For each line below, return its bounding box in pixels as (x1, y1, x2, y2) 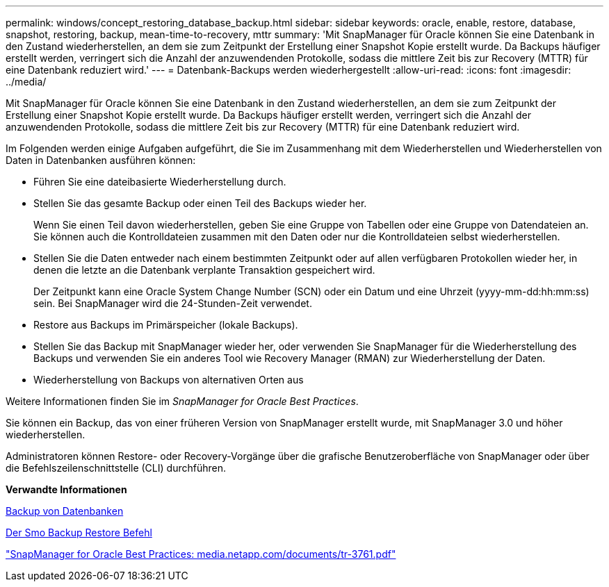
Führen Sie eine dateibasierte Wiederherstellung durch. (33, 176, 286, 188)
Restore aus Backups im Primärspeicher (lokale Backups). (33, 319, 298, 331)
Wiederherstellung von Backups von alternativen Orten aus (33, 374, 304, 386)
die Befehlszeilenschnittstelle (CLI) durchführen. (6, 462, 226, 474)
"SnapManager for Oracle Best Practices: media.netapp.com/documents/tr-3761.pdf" (6, 548, 396, 560)
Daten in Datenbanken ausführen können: (6, 154, 196, 166)
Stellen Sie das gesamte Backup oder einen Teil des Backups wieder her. (33, 197, 367, 209)
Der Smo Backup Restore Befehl (6, 527, 152, 538)
